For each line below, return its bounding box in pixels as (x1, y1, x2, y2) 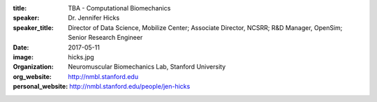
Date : (13, 43, 29, 52)
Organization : (13, 63, 54, 71)
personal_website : (13, 82, 68, 91)
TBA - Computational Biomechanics (68, 4, 171, 12)
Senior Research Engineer (68, 34, 143, 42)
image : (13, 52, 34, 61)
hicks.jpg (68, 52, 94, 61)
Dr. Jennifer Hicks (68, 14, 120, 22)
